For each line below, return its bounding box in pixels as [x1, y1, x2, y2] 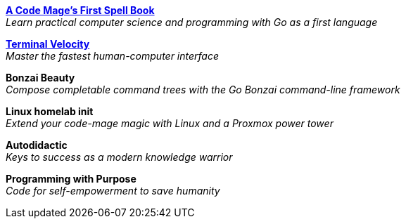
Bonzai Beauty [6, 72, 75, 84]
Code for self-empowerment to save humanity [6, 185, 220, 197]
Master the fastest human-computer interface [6, 50, 220, 62]
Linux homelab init [6, 105, 94, 117]
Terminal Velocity [6, 38, 90, 50]
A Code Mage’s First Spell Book [6, 4, 155, 16]
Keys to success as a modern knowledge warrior [6, 151, 233, 163]
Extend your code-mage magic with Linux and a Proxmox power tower [6, 117, 334, 129]
